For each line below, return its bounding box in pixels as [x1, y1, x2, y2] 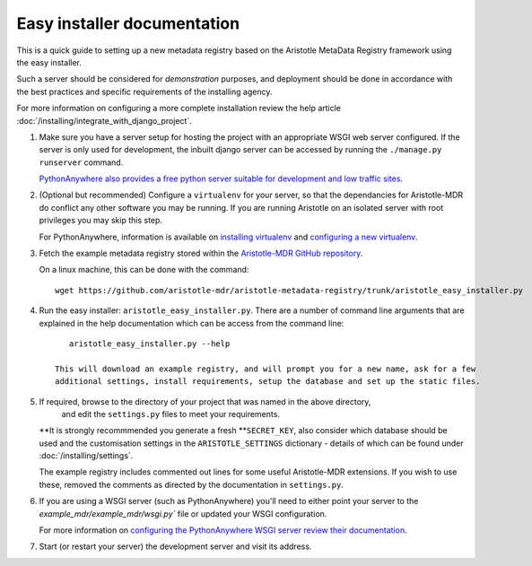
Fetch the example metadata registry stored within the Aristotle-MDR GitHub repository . [39, 248, 363, 259]
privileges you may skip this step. [39, 215, 163, 226]
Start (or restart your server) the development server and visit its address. [39, 541, 312, 552]
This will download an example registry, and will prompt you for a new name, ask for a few [55, 363, 476, 374]
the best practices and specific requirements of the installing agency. [16, 86, 273, 97]
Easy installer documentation [16, 13, 240, 33]
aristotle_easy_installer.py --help [68, 338, 231, 349]
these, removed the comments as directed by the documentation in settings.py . [39, 479, 344, 490]
